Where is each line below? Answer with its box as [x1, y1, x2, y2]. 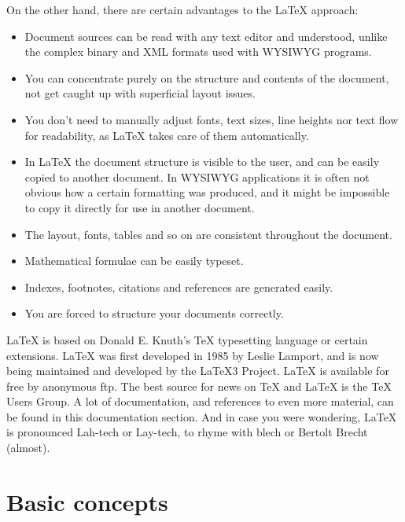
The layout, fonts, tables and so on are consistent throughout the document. [24, 226, 392, 242]
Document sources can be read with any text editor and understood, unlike [24, 28, 388, 44]
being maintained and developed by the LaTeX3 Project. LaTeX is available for [6, 362, 389, 379]
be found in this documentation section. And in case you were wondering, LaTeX [6, 408, 397, 425]
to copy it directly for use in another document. [24, 199, 255, 215]
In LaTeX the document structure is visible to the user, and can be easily [24, 153, 380, 170]
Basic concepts [6, 485, 168, 517]
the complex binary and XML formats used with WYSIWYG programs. [24, 43, 372, 60]
